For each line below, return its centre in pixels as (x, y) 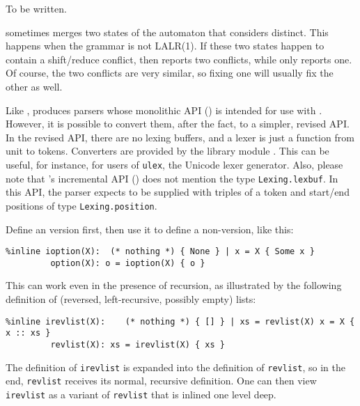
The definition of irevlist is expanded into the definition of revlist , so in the (175, 367)
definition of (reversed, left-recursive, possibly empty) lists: (131, 299)
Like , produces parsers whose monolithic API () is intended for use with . (164, 110)
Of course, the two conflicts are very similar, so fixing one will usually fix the (170, 73)
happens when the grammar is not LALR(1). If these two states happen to (165, 46)
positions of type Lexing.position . (81, 205)
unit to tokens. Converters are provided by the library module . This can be (167, 151)
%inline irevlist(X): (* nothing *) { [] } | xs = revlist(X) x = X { (180, 321)
